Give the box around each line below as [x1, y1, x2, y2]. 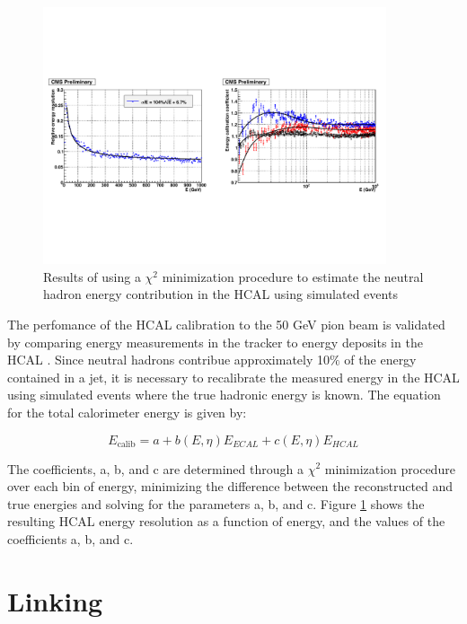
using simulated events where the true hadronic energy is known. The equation [7, 385, 441, 404]
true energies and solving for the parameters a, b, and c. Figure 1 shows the [7, 494, 425, 513]
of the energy [344, 350, 417, 369]
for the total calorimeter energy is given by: [7, 402, 247, 421]
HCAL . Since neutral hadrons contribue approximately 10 [7, 350, 330, 369]
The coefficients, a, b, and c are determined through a [7, 459, 304, 478]
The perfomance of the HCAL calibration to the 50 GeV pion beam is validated [7, 314, 445, 333]
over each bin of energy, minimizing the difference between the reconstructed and [7, 477, 454, 496]
